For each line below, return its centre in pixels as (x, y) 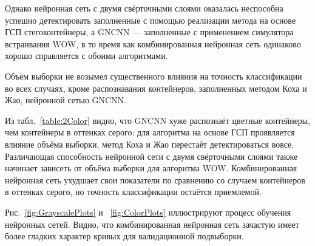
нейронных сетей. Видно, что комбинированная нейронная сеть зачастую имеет (152, 224)
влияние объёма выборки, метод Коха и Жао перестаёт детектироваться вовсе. (150, 144)
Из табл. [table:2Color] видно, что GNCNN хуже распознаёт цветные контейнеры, (158, 120)
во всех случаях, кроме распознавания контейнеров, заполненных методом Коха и (156, 88)
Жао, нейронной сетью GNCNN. (66, 100)
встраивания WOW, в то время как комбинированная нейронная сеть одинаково (153, 43)
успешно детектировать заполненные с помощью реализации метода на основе (151, 20)
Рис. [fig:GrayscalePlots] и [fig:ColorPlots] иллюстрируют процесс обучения (148, 212)
